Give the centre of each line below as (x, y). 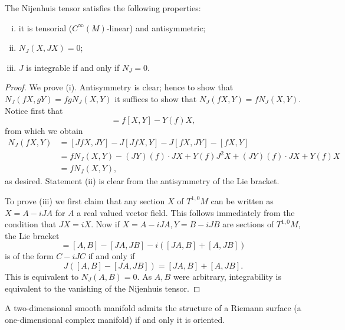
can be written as (242, 200)
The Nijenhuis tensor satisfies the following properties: (103, 8)
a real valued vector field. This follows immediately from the (186, 212)
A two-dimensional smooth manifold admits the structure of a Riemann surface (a (153, 308)
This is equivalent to (42, 276)
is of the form (29, 256)
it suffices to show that (156, 98)
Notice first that (34, 110)
